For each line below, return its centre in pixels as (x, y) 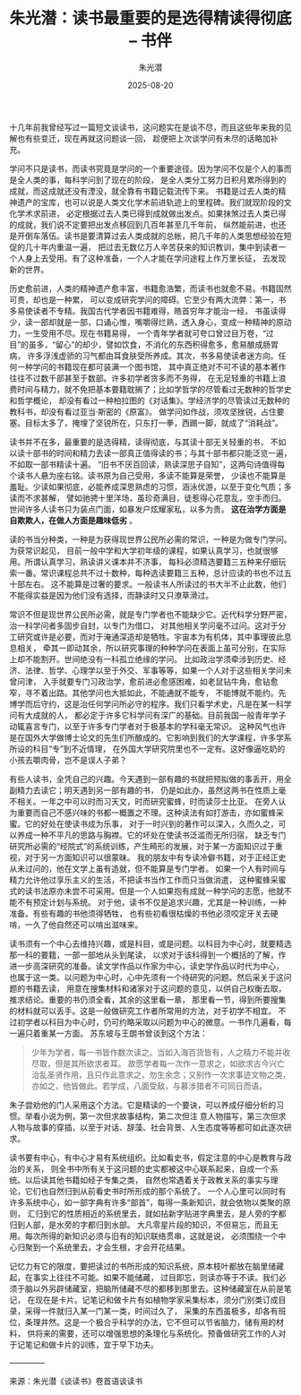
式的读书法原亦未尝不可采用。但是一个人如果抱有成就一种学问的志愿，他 (142, 891)
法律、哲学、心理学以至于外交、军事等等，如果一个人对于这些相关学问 (154, 670)
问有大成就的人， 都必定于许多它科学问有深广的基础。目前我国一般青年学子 (148, 715)
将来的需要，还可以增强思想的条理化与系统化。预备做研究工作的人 (156, 1333)
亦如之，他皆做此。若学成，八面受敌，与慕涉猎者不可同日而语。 (149, 1086)
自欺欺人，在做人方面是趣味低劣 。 (73, 520)
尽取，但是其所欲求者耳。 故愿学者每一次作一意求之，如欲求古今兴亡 (158, 1063)
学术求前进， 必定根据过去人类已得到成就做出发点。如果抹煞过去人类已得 (151, 213)
